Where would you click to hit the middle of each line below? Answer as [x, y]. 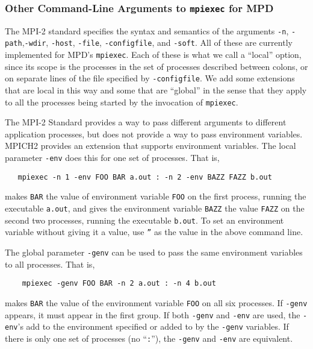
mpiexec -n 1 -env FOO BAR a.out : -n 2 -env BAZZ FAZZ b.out [145, 177]
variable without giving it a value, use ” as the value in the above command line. [154, 232]
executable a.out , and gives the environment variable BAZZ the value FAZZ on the [155, 208]
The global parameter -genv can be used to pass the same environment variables [154, 252]
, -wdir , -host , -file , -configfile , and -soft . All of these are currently [157, 42]
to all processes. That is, [50, 264]
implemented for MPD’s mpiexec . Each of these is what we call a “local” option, [153, 55]
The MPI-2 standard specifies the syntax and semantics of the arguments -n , [147, 30]
